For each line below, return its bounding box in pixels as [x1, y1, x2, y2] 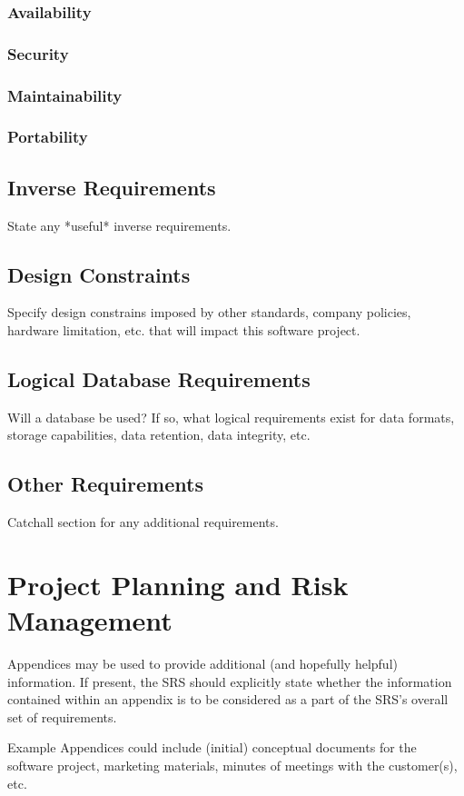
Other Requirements [7, 470, 203, 498]
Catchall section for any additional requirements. [7, 512, 279, 532]
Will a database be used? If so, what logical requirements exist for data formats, [7, 407, 455, 426]
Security [7, 42, 69, 65]
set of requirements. [7, 707, 117, 726]
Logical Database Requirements [7, 364, 311, 393]
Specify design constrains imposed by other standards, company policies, [7, 303, 411, 322]
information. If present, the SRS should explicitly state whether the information [7, 672, 452, 691]
